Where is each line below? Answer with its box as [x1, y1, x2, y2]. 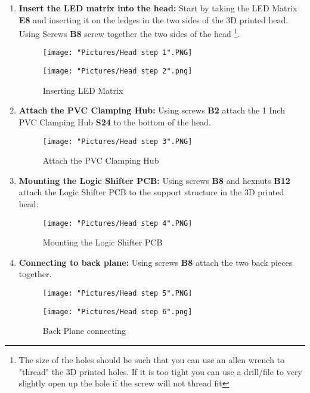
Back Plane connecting [42, 324, 126, 337]
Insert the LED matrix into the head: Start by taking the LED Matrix [18, 2, 297, 14]
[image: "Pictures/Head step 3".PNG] [42, 137, 193, 146]
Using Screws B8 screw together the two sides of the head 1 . [18, 26, 240, 39]
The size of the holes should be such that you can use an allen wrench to [18, 353, 285, 366]
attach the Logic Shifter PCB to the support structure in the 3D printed [18, 186, 284, 198]
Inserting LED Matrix [42, 84, 123, 96]
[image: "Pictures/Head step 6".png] [42, 307, 193, 316]
